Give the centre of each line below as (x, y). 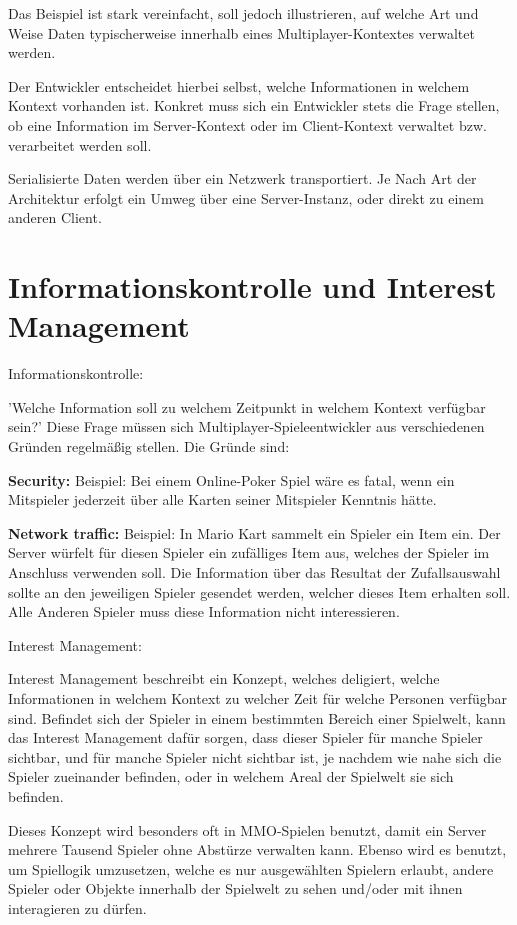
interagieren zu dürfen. (77, 907)
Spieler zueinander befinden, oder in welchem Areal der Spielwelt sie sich (231, 776)
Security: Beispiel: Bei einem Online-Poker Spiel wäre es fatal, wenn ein (231, 479)
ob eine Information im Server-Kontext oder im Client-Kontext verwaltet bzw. (247, 124)
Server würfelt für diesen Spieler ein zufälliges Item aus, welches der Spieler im (249, 552)
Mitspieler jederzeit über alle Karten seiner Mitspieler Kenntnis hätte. (222, 499)
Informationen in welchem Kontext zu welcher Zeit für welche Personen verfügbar (258, 697)
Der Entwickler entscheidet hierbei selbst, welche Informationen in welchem (239, 85)
